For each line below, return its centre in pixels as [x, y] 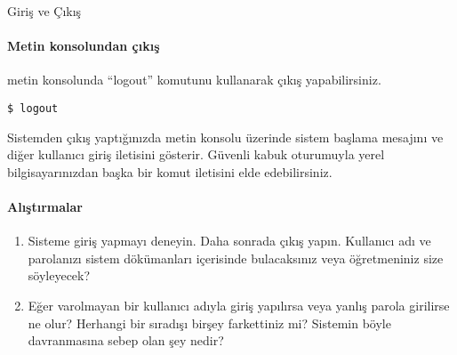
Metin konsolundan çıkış [84, 46]
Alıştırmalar [45, 207]
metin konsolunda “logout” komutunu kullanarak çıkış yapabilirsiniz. [194, 80]
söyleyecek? [59, 275]
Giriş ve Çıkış [44, 11]
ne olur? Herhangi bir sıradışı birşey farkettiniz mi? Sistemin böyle [209, 323]
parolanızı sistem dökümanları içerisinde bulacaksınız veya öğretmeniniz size [236, 258]
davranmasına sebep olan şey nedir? [126, 340]
